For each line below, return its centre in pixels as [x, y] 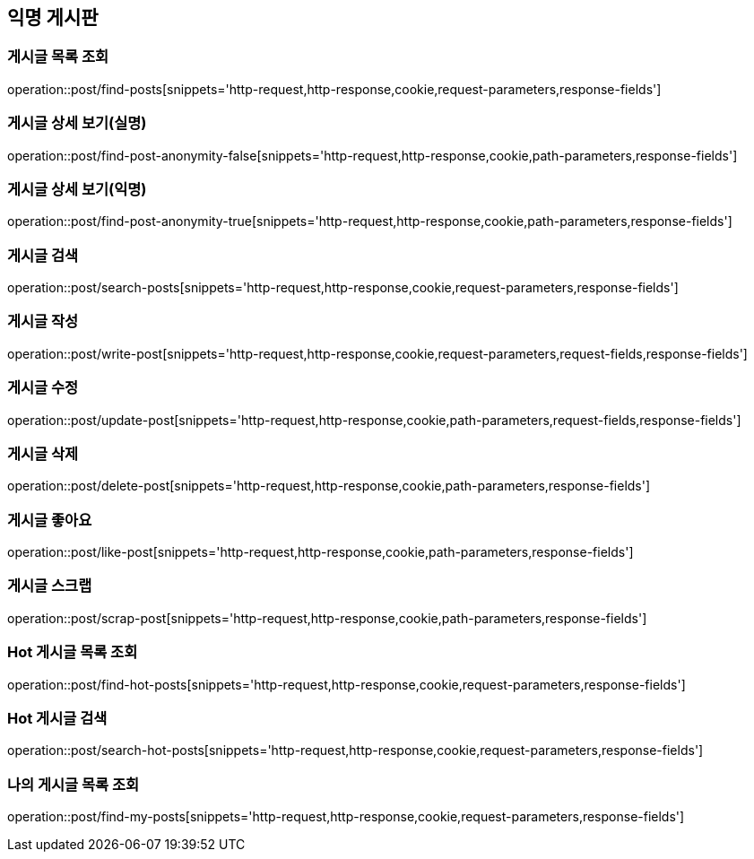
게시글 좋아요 [50, 520]
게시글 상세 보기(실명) [77, 123]
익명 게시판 [53, 17]
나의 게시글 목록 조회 [74, 784]
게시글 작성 [43, 321]
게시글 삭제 [43, 453]
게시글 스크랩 [50, 586]
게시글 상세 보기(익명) [77, 189]
